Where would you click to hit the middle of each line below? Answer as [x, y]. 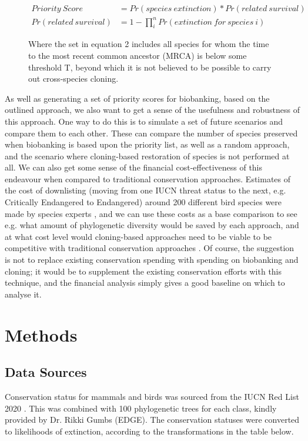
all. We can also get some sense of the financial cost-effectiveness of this [134, 167]
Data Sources [46, 372]
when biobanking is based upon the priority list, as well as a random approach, [147, 144]
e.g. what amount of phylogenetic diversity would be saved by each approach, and [152, 225]
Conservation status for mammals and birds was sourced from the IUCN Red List [152, 396]
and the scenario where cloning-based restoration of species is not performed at [147, 156]
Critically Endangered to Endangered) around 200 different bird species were [143, 202]
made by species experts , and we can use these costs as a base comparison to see [151, 213]
